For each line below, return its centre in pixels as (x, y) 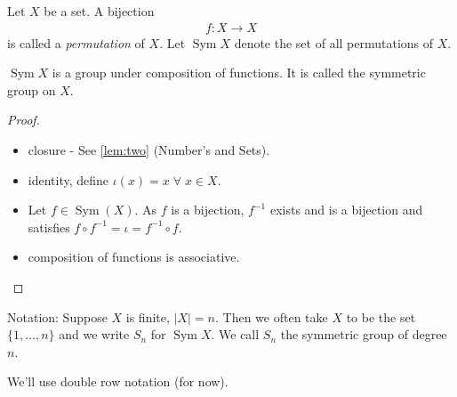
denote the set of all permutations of (334, 42)
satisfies (49, 227)
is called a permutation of (76, 42)
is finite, (148, 316)
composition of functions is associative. (134, 257)
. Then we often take (272, 316)
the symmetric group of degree (364, 334)
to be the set (381, 316)
